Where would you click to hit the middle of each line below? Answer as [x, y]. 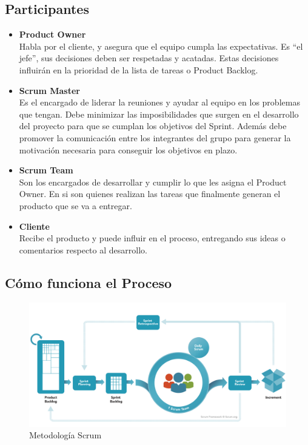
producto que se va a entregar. [75, 205]
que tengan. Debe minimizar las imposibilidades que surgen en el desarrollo [159, 114]
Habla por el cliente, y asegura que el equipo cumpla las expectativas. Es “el [161, 46]
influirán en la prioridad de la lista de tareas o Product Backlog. [139, 69]
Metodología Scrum [65, 435]
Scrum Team [46, 170]
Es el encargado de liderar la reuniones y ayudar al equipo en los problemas [159, 102]
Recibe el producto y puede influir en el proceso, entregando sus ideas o [152, 238]
